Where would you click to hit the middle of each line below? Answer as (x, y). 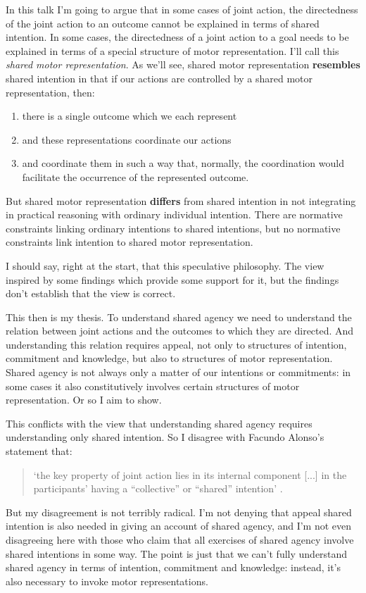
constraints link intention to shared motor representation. (130, 242)
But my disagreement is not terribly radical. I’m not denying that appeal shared (179, 512)
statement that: (39, 451)
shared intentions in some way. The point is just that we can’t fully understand (177, 553)
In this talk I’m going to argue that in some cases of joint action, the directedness (182, 9)
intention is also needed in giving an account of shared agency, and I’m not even (179, 526)
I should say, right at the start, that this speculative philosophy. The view (165, 265)
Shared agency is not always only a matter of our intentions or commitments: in (178, 372)
